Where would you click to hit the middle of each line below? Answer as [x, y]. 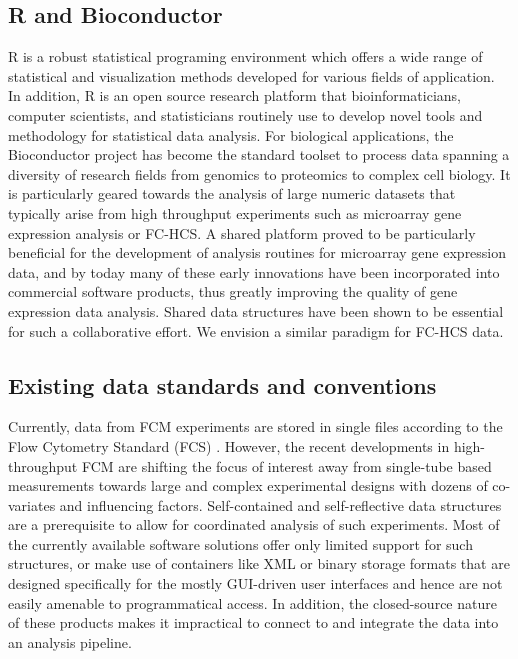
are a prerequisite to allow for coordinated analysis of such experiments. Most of [254, 524]
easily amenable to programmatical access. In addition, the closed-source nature [252, 602]
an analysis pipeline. [70, 641]
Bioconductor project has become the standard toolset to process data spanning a [259, 154]
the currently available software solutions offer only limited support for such [240, 543]
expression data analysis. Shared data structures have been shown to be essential [256, 310]
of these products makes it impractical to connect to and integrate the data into [253, 622]
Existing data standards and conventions [222, 384]
